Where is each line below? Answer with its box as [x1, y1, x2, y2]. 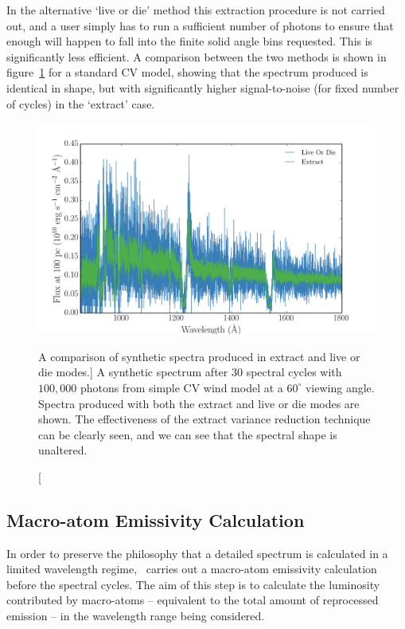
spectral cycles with [246, 364, 342, 380]
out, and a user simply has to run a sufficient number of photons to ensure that [6, 17, 394, 33]
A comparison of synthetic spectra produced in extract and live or [38, 348, 360, 364]
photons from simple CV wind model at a [80, 379, 283, 395]
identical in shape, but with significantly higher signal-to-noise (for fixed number [6, 79, 399, 96]
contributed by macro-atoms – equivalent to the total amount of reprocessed [6, 592, 379, 608]
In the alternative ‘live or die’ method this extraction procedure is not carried [6, 2, 385, 18]
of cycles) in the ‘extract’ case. [6, 95, 155, 112]
